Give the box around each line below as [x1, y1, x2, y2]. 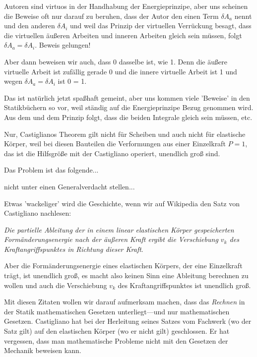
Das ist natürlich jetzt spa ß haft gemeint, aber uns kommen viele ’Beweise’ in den [4, 92, 250, 103]
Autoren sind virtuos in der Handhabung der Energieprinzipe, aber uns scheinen [4, 1, 248, 11]
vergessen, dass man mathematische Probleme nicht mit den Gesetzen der [4, 335, 228, 346]
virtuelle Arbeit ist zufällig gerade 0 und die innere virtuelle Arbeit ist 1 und [4, 66, 237, 76]
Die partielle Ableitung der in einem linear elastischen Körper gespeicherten [4, 224, 234, 235]
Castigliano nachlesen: [4, 208, 71, 218]
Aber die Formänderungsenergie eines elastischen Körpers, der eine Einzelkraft [4, 260, 243, 271]
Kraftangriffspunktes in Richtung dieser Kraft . [4, 243, 143, 254]
